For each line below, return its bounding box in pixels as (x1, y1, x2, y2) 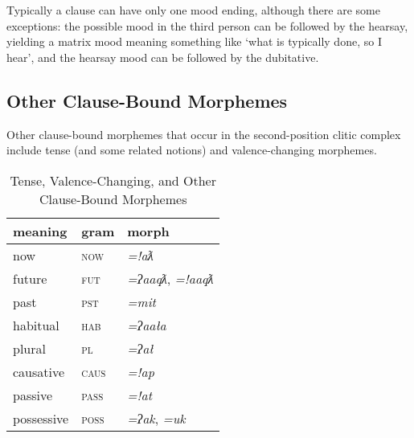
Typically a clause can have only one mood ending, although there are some (6, 2, 380, 18)
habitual (13, 315, 59, 334)
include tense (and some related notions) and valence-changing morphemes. (6, 141, 377, 158)
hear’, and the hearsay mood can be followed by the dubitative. (6, 48, 319, 65)
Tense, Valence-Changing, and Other (10, 170, 216, 190)
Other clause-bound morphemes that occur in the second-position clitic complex (6, 125, 401, 142)
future (13, 268, 47, 288)
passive (13, 385, 53, 404)
